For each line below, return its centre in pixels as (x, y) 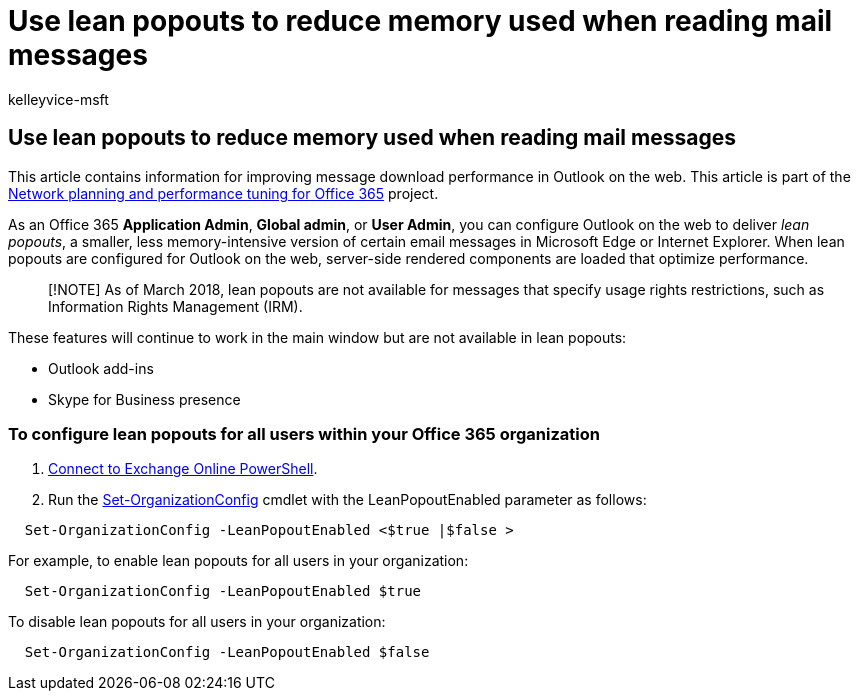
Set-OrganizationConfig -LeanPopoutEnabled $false (227, 652)
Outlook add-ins (101, 368)
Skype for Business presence (144, 399)
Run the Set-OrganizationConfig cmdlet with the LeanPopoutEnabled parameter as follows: (347, 500)
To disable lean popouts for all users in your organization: (197, 622)
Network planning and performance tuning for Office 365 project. (223, 193)
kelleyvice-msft (58, 99)
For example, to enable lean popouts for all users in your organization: (238, 561)
